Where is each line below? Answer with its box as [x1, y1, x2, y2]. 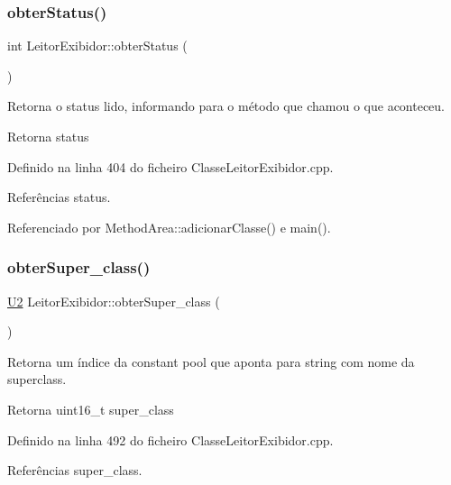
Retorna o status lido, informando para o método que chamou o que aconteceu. [7, 96, 446, 115]
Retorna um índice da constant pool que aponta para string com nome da [7, 352, 415, 371]
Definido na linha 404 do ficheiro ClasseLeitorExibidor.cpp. [7, 157, 334, 176]
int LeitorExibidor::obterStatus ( [7, 36, 188, 55]
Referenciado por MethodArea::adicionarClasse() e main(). [7, 217, 331, 236]
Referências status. [7, 188, 111, 206]
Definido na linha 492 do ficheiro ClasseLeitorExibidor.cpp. [7, 430, 334, 449]
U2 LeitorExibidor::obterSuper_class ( [7, 291, 220, 310]
